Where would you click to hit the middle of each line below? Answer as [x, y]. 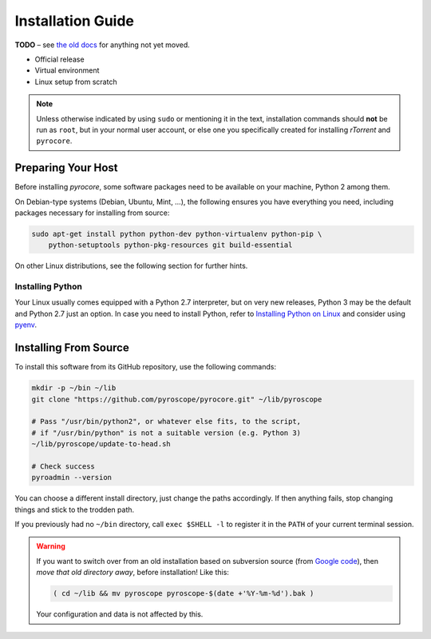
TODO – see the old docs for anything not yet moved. [103, 45]
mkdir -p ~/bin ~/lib [74, 388]
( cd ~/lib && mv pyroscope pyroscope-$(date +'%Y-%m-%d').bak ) [184, 593]
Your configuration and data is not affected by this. [120, 614]
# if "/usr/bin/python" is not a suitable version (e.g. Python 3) [166, 433]
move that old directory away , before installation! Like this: [132, 573]
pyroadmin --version [71, 477]
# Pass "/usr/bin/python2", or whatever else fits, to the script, [166, 421]
